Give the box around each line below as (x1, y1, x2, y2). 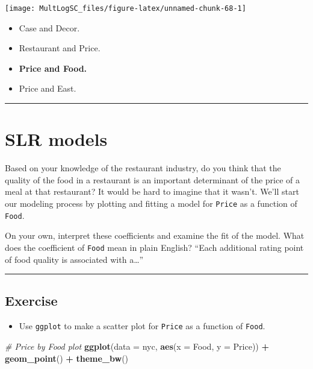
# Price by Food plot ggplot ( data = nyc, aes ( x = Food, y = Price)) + (5, 339, 269, 352)
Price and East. (19, 82, 76, 95)
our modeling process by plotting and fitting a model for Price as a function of (5, 197, 297, 209)
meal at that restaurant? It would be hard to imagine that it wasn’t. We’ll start (5, 185, 299, 198)
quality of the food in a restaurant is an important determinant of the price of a (5, 173, 300, 186)
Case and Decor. (19, 21, 80, 34)
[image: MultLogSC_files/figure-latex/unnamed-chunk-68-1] (5, 4, 246, 13)
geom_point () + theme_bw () (5, 352, 129, 364)
